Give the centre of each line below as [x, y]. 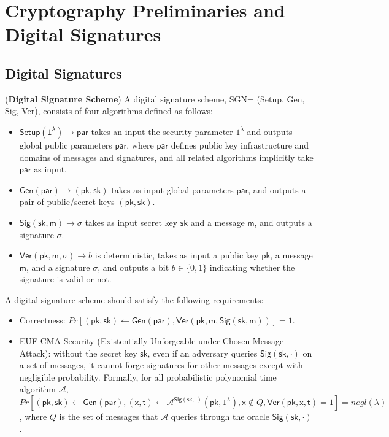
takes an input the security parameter [162, 131]
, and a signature [58, 267]
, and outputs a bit [133, 267]
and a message [218, 222]
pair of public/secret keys [67, 202]
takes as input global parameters [172, 189]
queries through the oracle [220, 416]
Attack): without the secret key [78, 353]
